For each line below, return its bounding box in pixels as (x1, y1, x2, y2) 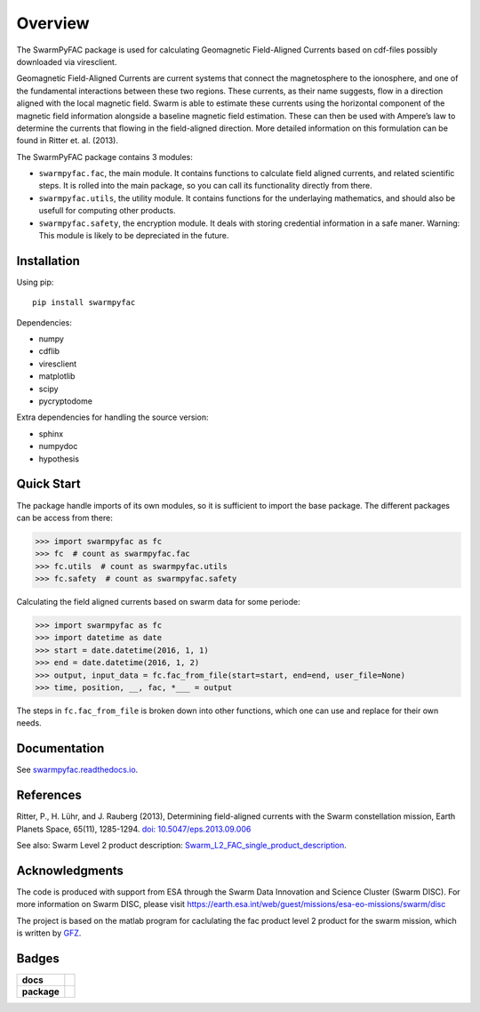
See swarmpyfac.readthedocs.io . (16, 765, 139, 775)
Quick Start (16, 477, 81, 492)
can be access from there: (16, 512, 113, 523)
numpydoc (38, 441, 78, 452)
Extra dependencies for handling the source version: (16, 412, 209, 422)
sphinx (38, 428, 64, 439)
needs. (16, 718, 42, 728)
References (16, 788, 82, 803)
